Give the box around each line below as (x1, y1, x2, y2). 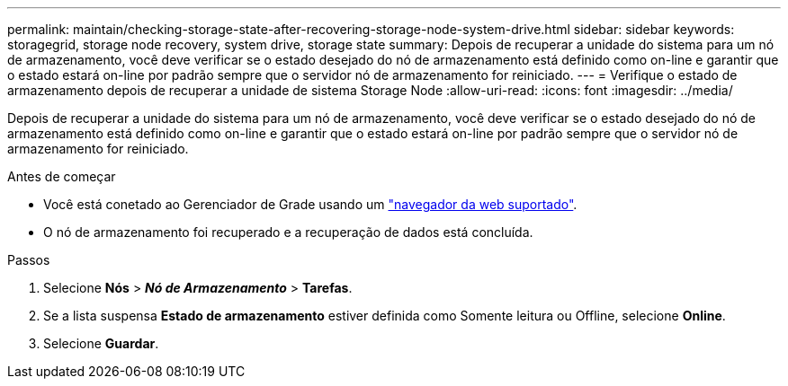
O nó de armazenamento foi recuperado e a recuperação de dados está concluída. (43, 224, 533, 240)
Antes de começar (7, 169, 116, 184)
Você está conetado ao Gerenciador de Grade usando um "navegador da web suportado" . (43, 197, 578, 212)
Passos (7, 252, 50, 268)
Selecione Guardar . (43, 336, 159, 351)
